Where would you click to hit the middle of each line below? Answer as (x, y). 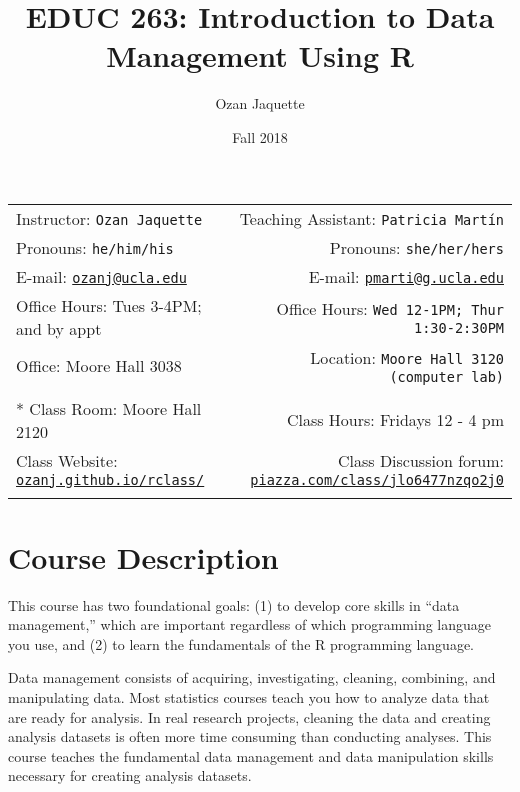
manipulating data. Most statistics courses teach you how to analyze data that (249, 697)
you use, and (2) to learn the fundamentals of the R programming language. (241, 643)
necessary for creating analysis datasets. (130, 775)
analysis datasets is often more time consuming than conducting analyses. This (250, 736)
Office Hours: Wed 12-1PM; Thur (390, 308)
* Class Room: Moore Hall (109, 408)
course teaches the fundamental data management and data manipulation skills (251, 755)
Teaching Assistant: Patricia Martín (371, 218)
